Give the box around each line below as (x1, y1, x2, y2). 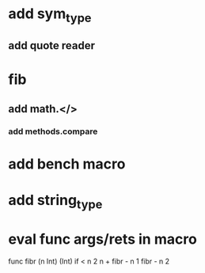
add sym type (8, 5, 92, 25)
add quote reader (8, 39, 96, 52)
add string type (8, 191, 103, 212)
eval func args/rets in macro (8, 230, 198, 248)
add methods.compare (8, 126, 98, 137)
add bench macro (8, 155, 126, 173)
